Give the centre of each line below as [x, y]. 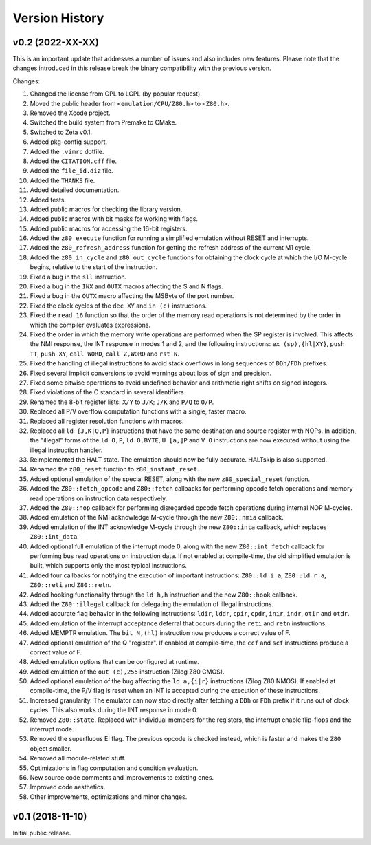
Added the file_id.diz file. [71, 171]
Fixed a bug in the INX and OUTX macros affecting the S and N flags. [126, 286]
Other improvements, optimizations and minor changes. [109, 796]
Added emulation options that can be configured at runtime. [114, 662]
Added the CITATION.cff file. [73, 161]
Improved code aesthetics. [68, 787]
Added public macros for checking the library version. [106, 209]
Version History [58, 18]
